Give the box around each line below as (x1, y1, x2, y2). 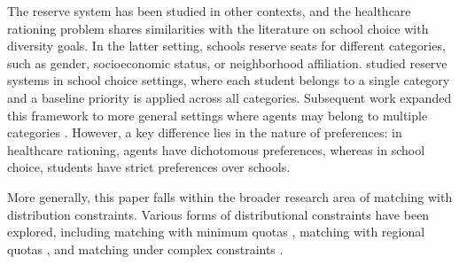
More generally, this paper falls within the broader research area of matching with (7, 187, 453, 206)
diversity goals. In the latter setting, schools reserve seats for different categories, (7, 36, 446, 55)
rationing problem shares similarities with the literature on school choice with (7, 19, 429, 37)
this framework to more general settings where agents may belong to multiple (7, 105, 428, 124)
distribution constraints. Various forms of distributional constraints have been (7, 205, 430, 223)
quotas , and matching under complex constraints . (7, 239, 284, 258)
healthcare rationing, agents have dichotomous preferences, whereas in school (7, 140, 425, 159)
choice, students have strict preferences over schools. (7, 158, 291, 176)
